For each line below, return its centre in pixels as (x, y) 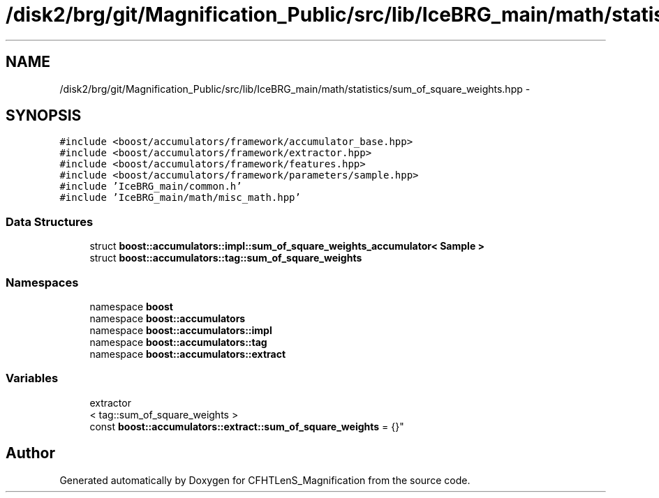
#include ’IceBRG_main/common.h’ (151, 187)
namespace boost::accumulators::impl (181, 330)
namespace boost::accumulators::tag (178, 342)
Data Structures (50, 221)
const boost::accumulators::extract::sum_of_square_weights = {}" (247, 426)
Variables (32, 378)
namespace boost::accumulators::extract (188, 354)
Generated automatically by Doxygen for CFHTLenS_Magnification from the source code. (265, 480)
